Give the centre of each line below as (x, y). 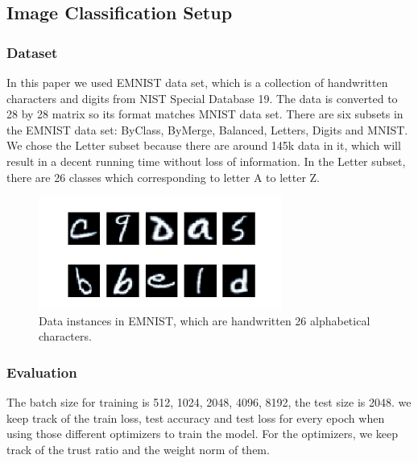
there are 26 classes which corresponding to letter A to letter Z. (163, 177)
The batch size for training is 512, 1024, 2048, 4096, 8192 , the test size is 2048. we (209, 401)
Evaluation (42, 372)
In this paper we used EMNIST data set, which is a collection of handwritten (197, 82)
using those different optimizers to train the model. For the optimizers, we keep (202, 434)
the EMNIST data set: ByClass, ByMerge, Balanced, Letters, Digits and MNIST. (207, 129)
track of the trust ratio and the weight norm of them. (138, 449)
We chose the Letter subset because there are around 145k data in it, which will (204, 145)
